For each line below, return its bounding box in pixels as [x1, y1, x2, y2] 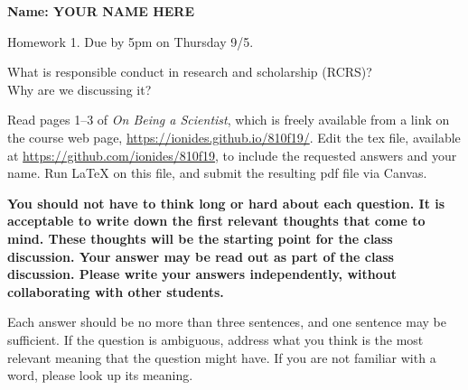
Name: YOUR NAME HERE [7, 2, 194, 20]
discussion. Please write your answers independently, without [7, 265, 398, 283]
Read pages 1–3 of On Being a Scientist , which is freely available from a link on [7, 110, 450, 129]
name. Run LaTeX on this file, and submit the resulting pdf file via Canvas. [7, 163, 427, 182]
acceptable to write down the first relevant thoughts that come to [7, 211, 426, 230]
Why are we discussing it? [7, 79, 152, 98]
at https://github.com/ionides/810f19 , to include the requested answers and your [7, 145, 457, 164]
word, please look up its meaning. [7, 366, 193, 385]
